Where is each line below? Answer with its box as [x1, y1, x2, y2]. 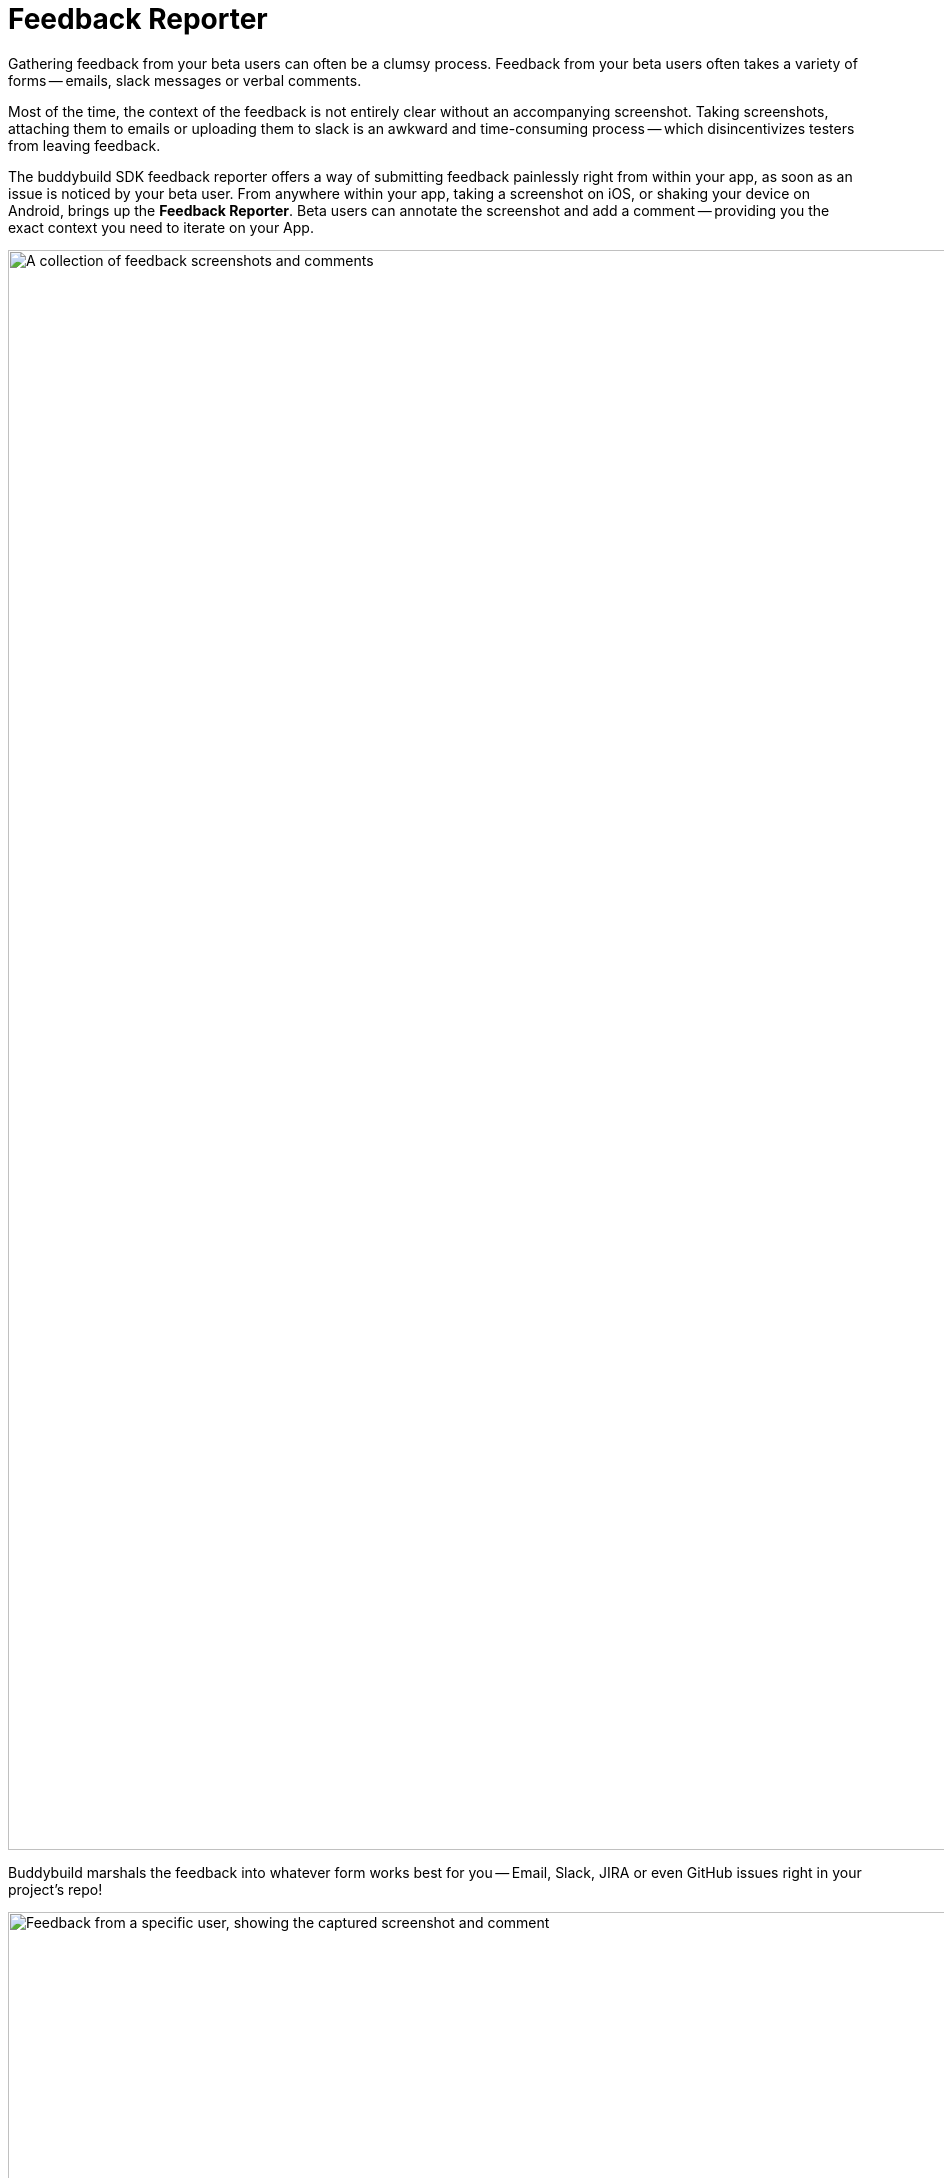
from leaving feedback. [8, 136, 161, 154]
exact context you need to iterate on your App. [8, 218, 314, 236]
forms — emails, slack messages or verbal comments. [8, 71, 362, 89]
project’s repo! [8, 1880, 103, 1898]
